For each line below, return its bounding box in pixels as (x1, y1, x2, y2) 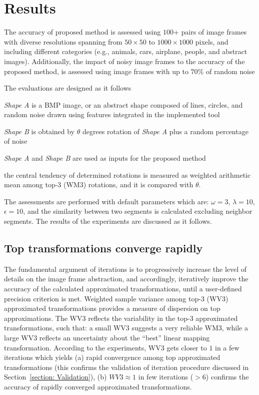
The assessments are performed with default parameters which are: (4, 196, 209, 206)
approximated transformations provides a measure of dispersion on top (4, 303, 220, 313)
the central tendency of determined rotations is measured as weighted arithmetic (4, 169, 251, 180)
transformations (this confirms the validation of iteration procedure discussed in (4, 361, 249, 372)
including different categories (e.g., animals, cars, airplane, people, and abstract (4, 46, 247, 57)
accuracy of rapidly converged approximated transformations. (4, 381, 192, 391)
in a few (215, 342, 239, 352)
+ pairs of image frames (173, 27, 247, 37)
